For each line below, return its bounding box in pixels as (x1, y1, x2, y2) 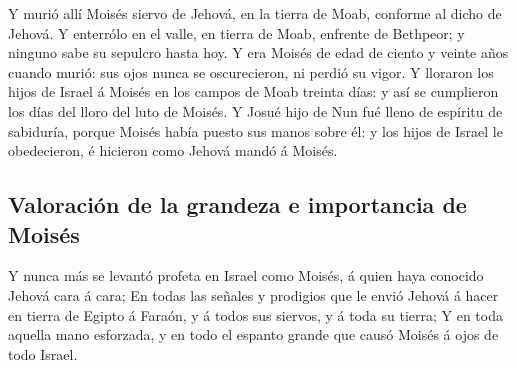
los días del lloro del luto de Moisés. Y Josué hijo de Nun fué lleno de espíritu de (8, 100, 503, 121)
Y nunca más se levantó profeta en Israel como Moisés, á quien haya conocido (8, 265, 484, 286)
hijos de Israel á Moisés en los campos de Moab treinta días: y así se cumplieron (8, 81, 499, 102)
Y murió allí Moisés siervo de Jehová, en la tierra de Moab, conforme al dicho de (8, 3, 502, 23)
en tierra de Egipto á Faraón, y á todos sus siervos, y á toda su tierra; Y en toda (8, 304, 503, 325)
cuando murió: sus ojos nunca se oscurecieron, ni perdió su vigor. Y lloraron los (8, 61, 494, 82)
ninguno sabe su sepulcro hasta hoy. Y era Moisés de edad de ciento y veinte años (8, 42, 509, 63)
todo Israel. (8, 343, 78, 364)
